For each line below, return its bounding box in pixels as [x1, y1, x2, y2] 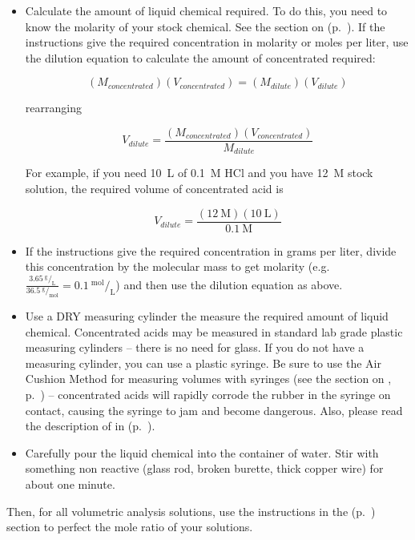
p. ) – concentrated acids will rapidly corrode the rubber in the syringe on [25, 386, 391, 403]
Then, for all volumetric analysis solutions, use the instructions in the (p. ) [6, 502, 376, 519]
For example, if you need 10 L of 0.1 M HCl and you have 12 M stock [25, 164, 373, 181]
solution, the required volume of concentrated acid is [25, 180, 284, 197]
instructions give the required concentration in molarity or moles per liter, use [25, 34, 409, 50]
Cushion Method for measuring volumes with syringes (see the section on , [25, 370, 392, 387]
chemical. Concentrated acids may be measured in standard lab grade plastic [25, 323, 403, 340]
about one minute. [25, 475, 115, 492]
